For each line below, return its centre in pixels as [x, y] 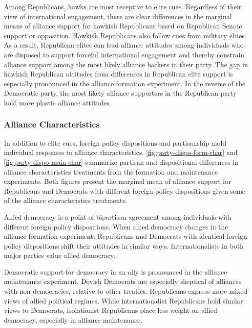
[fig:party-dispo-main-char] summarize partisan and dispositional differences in [121, 162]
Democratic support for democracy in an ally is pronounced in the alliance [115, 271]
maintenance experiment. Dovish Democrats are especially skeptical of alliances [123, 281]
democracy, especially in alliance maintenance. [73, 319]
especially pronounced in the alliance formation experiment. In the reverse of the [125, 83]
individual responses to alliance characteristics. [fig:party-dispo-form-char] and [121, 152]
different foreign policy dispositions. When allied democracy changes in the [116, 226]
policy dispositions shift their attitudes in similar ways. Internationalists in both [124, 245]
